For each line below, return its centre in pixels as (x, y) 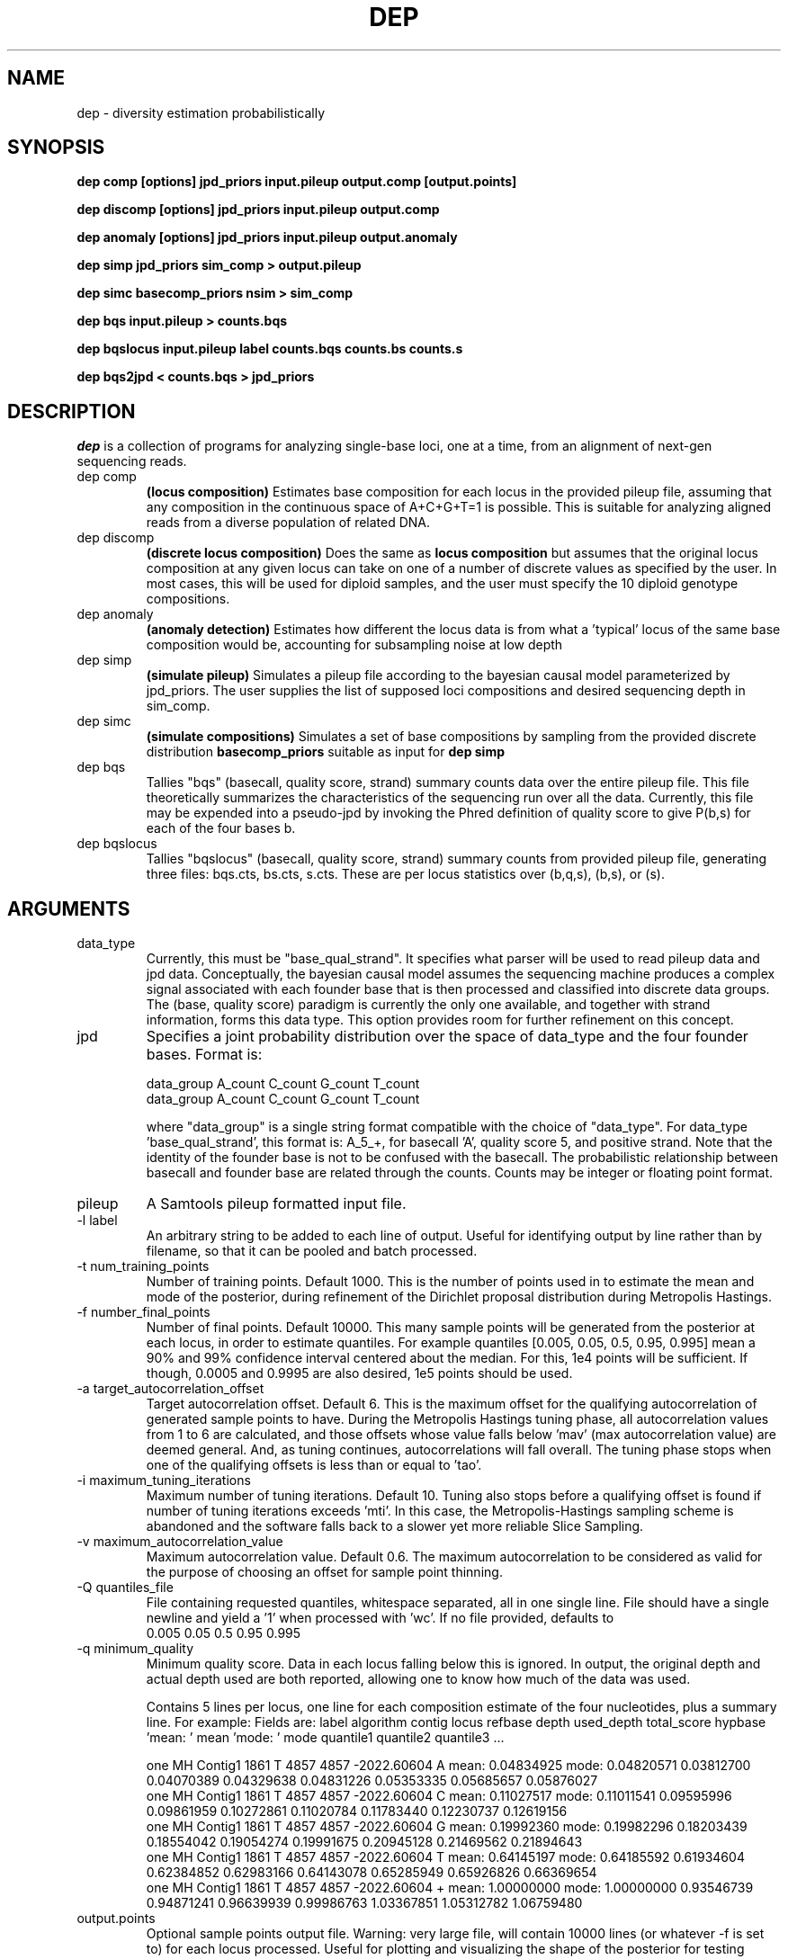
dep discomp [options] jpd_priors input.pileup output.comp (258, 210)
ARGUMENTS (69, 908)
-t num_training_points (143, 1266)
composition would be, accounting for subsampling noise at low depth (354, 645)
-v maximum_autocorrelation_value (180, 1542)
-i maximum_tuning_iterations (164, 1480)
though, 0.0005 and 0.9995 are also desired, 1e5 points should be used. (359, 1373)
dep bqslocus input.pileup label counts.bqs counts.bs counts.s (270, 349)
